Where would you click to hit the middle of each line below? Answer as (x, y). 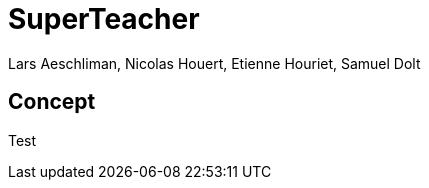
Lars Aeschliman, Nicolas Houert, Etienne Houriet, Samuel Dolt (214, 63)
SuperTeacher (104, 19)
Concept (52, 102)
